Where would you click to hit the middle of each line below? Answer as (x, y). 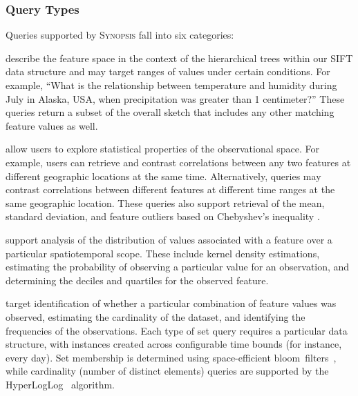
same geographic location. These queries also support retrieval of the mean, (165, 202)
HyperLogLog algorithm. (60, 384)
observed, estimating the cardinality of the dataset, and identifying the (156, 316)
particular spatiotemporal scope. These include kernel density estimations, (163, 253)
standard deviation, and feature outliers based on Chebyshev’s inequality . (163, 216)
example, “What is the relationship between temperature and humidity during (171, 85)
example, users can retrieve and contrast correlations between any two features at (178, 162)
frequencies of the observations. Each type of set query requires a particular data (177, 330)
